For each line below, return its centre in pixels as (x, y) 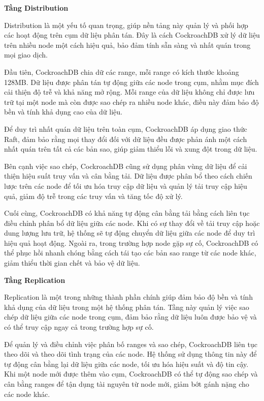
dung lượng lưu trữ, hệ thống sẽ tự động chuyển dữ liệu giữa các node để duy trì (130, 233)
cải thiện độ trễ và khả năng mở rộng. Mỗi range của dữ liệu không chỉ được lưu (129, 92)
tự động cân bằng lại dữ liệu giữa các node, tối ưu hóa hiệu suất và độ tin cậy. (126, 364)
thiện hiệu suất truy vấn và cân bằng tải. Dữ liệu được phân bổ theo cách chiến (128, 176)
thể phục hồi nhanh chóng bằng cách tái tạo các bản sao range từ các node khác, (130, 253)
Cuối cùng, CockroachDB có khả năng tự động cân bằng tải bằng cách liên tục (127, 213)
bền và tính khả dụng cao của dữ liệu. (63, 112)
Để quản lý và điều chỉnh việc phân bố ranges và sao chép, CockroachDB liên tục (131, 344)
